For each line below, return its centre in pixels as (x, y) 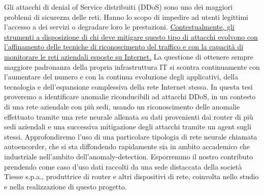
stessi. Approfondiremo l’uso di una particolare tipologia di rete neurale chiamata (131, 136)
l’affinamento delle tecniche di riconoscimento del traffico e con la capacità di (124, 47)
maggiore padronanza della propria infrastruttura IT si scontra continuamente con (132, 66)
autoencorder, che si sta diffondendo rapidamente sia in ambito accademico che (127, 146)
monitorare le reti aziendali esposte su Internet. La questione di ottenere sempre (129, 56)
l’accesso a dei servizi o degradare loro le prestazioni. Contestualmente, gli (119, 27)
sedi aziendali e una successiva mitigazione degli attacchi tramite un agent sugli (128, 127)
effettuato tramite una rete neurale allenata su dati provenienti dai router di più (129, 116)
